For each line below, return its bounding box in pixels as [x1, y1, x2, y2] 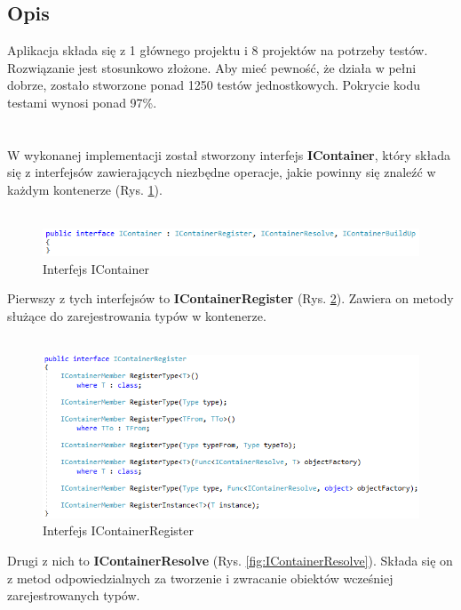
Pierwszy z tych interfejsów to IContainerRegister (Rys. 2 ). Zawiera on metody [7, 289, 454, 308]
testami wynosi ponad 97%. [7, 92, 157, 111]
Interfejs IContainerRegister [43, 521, 195, 540]
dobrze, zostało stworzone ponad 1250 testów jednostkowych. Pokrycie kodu [7, 76, 420, 94]
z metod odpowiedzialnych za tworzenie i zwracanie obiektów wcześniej [7, 568, 393, 587]
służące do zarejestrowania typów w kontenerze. [7, 307, 266, 325]
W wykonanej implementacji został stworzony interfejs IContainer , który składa [7, 145, 451, 164]
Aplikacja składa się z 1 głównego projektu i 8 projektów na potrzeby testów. [7, 41, 428, 60]
